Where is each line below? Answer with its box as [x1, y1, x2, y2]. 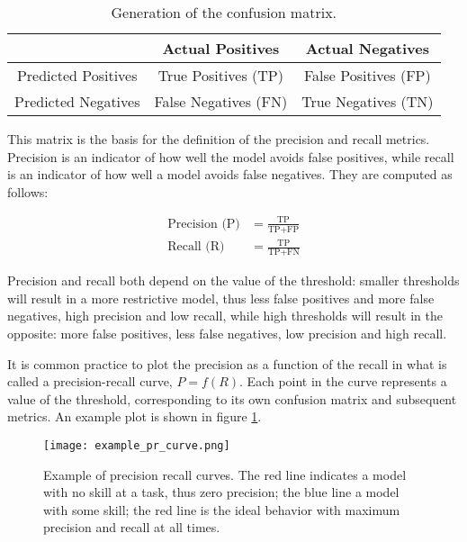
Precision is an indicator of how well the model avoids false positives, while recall [7, 147, 454, 166]
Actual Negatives [305, 38, 429, 59]
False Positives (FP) [304, 65, 431, 86]
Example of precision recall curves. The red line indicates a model [43, 465, 407, 483]
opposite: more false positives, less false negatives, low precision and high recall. [7, 323, 447, 342]
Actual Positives [162, 38, 280, 59]
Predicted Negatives [14, 91, 140, 112]
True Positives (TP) [157, 65, 283, 86]
